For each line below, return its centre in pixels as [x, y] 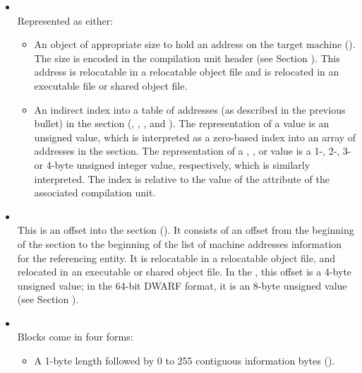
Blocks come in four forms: [75, 337]
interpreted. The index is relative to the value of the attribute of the [182, 178]
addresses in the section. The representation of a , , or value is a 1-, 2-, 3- [193, 151]
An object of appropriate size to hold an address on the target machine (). [195, 44]
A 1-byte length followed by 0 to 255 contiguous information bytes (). [185, 361]
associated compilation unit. [95, 193]
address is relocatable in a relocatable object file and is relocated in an [187, 72]
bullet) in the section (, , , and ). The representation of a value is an [182, 123]
